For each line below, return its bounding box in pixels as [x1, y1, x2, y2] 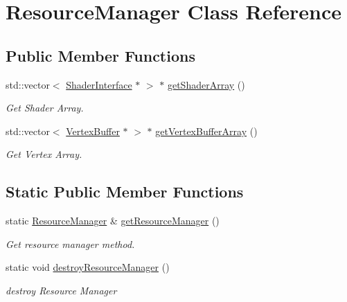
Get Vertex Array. [6, 147, 82, 161]
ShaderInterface [66, 77, 132, 91]
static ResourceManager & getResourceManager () [6, 213, 220, 228]
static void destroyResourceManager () [6, 260, 170, 274]
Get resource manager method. [6, 236, 135, 251]
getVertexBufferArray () [155, 123, 258, 138]
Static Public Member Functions [6, 181, 244, 202]
